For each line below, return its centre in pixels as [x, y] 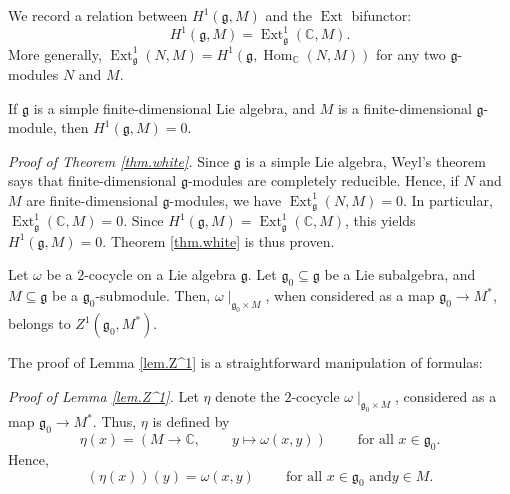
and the [289, 15]
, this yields [380, 220]
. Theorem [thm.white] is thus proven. [218, 240]
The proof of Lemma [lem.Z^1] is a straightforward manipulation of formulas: [245, 362]
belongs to [39, 323]
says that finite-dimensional [92, 180]
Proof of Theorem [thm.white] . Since [119, 160]
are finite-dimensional [92, 199]
